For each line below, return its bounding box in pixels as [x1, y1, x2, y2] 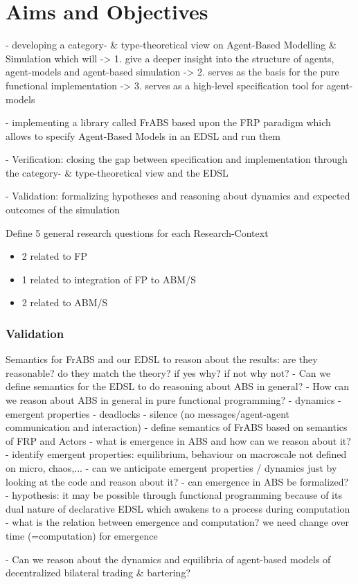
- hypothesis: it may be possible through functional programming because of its [6, 488, 342, 502]
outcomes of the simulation [6, 202, 120, 217]
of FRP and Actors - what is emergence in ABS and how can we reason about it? [6, 433, 351, 448]
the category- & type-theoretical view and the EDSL [6, 165, 229, 179]
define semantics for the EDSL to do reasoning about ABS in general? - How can [6, 379, 350, 393]
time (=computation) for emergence [6, 528, 158, 542]
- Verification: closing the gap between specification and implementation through [6, 152, 348, 166]
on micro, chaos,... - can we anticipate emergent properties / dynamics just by [6, 461, 337, 475]
